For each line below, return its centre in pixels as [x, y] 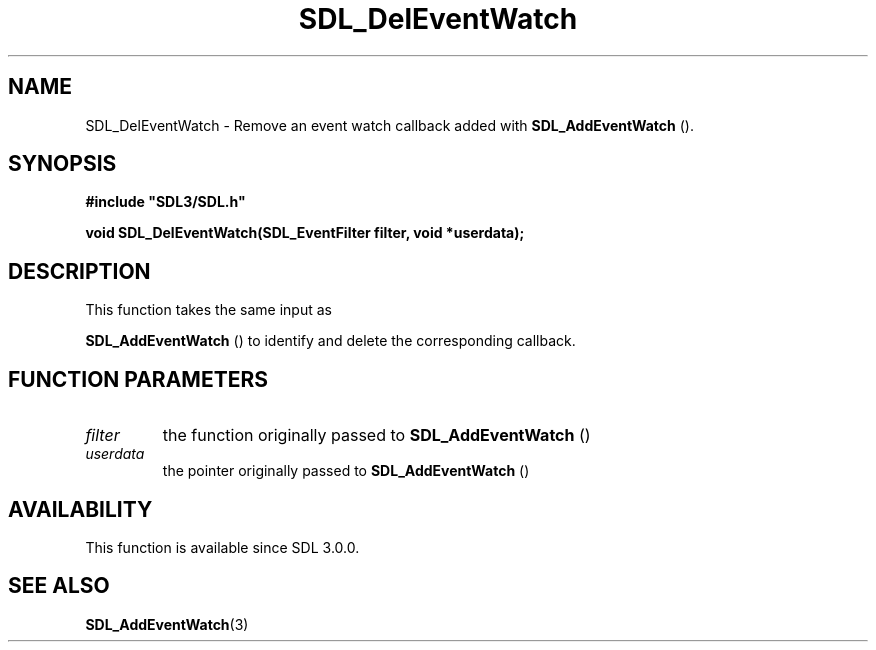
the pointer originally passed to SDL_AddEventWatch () [346, 471]
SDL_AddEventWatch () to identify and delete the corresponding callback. [330, 341]
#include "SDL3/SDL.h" [165, 202]
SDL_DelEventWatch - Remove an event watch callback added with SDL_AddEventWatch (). [389, 125]
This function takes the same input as [208, 310]
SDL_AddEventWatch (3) [167, 624]
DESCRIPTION [79, 271]
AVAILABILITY [80, 509]
